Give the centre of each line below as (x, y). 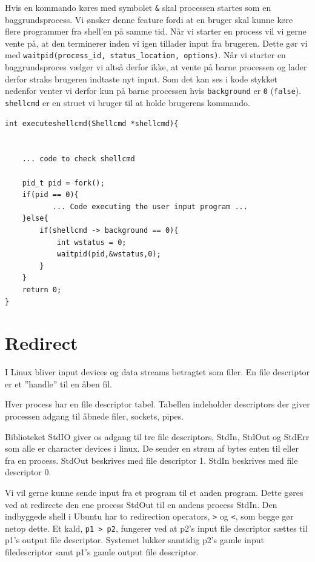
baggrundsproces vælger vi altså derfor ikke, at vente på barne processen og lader (156, 67)
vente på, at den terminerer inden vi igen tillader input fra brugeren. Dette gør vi (156, 43)
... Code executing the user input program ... (150, 206)
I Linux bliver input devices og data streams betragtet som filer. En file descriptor (157, 372)
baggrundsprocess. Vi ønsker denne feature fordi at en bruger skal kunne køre (149, 19)
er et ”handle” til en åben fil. (58, 383)
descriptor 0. (28, 472)
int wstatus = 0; (91, 242)
